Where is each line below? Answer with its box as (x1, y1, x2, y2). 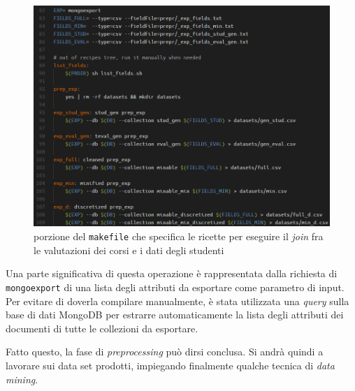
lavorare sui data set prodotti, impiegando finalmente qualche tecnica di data (6, 357, 335, 372)
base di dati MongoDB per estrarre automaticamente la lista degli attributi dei (6, 307, 344, 322)
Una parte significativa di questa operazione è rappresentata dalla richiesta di (6, 266, 338, 281)
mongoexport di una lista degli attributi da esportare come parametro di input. (6, 279, 345, 294)
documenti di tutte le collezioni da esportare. (6, 320, 198, 335)
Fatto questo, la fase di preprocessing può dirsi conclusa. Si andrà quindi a (6, 344, 324, 359)
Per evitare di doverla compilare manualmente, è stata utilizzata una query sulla (6, 293, 349, 308)
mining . (6, 371, 38, 386)
